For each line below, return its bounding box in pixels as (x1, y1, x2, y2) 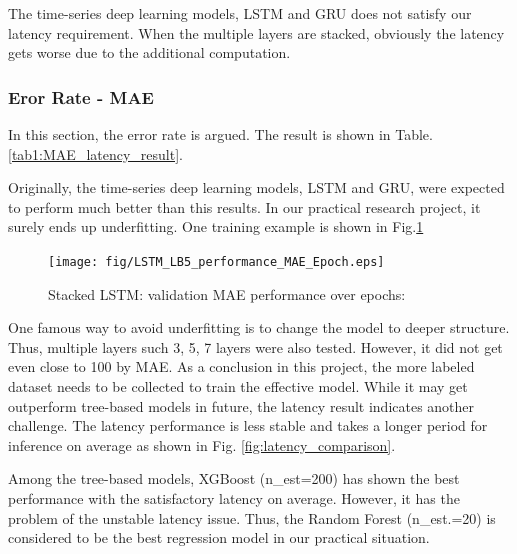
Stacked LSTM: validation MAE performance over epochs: (48, 283, 406, 304)
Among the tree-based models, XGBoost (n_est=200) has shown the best (8, 468, 460, 489)
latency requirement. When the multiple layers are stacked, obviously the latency (8, 22, 505, 43)
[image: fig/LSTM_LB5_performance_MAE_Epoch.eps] (48, 254, 385, 269)
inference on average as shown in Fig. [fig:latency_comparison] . (8, 434, 396, 455)
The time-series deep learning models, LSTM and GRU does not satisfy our (8, 3, 472, 23)
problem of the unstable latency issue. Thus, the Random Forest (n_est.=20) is (8, 507, 496, 528)
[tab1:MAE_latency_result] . (8, 143, 183, 164)
